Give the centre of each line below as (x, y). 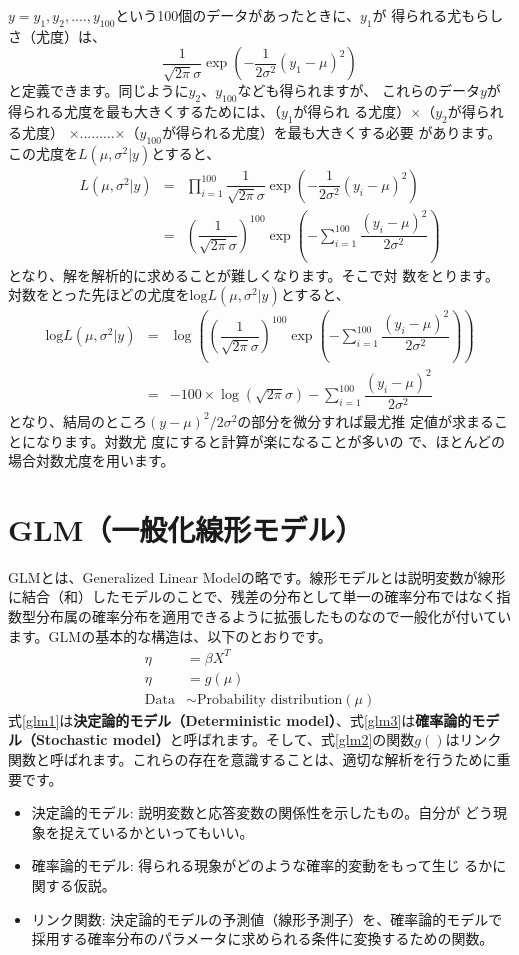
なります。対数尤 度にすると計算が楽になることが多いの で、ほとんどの (270, 440)
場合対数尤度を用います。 (91, 460)
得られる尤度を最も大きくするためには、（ (144, 111)
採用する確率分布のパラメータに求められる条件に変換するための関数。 (262, 938)
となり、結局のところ (78, 420)
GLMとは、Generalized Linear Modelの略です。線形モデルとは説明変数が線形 (257, 576)
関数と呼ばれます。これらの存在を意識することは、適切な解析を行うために (252, 759)
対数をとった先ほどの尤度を (99, 294)
